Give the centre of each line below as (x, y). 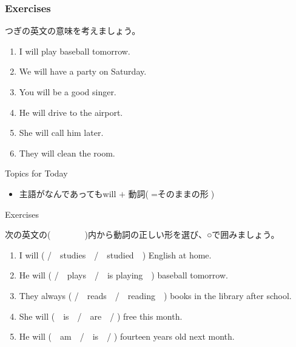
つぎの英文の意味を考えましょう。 (73, 31)
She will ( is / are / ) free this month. (101, 316)
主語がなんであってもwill (68, 193)
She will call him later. (61, 133)
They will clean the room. (67, 153)
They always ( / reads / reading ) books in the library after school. (155, 295)
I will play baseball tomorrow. (75, 51)
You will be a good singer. (68, 92)
